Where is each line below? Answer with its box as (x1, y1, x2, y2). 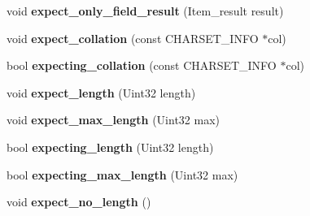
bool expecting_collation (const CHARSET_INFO (7, 57, 277, 74)
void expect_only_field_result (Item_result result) (7, 2, 284, 19)
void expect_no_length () (7, 193, 151, 210)
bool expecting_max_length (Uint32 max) (7, 166, 238, 183)
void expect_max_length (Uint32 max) (7, 111, 220, 128)
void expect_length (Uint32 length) (7, 84, 196, 101)
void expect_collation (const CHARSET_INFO (7, 29, 259, 46)
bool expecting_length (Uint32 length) (7, 138, 214, 155)
